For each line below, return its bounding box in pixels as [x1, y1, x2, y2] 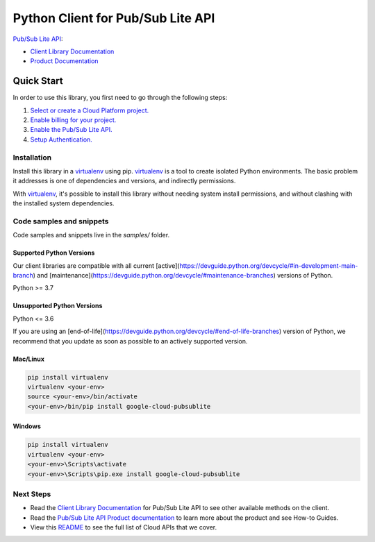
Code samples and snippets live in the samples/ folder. [12, 231, 170, 239]
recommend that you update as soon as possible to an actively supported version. [12, 337, 248, 345]
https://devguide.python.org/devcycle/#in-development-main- [179, 261, 358, 270]
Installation [12, 153, 52, 162]
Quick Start [12, 75, 63, 87]
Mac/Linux [12, 355, 45, 363]
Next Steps [12, 489, 51, 499]
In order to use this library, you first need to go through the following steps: [12, 94, 228, 102]
